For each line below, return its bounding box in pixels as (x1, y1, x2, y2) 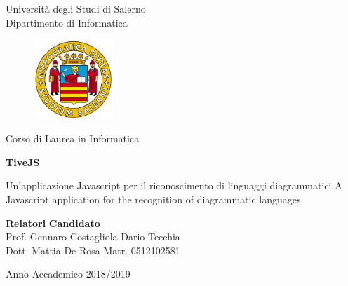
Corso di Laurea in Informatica (6, 131, 140, 146)
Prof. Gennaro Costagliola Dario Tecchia (6, 229, 180, 244)
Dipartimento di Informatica (6, 15, 128, 29)
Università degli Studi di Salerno (6, 1, 146, 15)
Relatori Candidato (6, 215, 100, 230)
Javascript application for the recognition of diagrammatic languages (6, 191, 301, 206)
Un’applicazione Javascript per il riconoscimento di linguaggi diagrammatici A (6, 178, 342, 193)
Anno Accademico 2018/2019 (6, 266, 130, 281)
